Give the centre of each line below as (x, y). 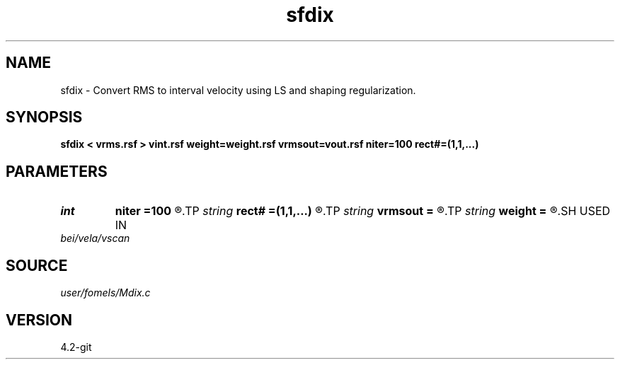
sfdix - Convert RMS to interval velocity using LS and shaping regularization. (238, 90)
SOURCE (37, 265)
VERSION (39, 320)
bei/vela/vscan (95, 238)
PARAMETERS (57, 171)
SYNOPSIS (44, 117)
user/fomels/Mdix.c (105, 293)
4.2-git (76, 347)
